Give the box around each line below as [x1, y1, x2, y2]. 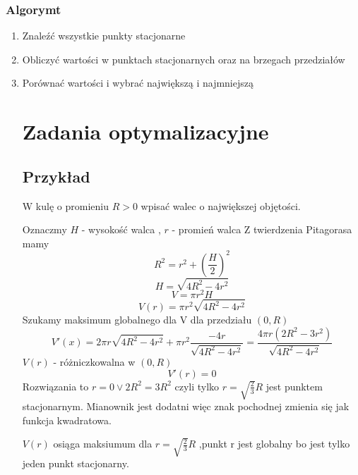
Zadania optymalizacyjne [22, 117, 269, 146]
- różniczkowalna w [53, 354, 136, 369]
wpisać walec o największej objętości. [141, 198, 301, 213]
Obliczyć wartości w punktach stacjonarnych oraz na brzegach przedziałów [22, 51, 345, 66]
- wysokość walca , [81, 222, 161, 237]
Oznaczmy [22, 222, 67, 237]
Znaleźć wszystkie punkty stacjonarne [22, 28, 186, 43]
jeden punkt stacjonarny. [22, 456, 129, 471]
